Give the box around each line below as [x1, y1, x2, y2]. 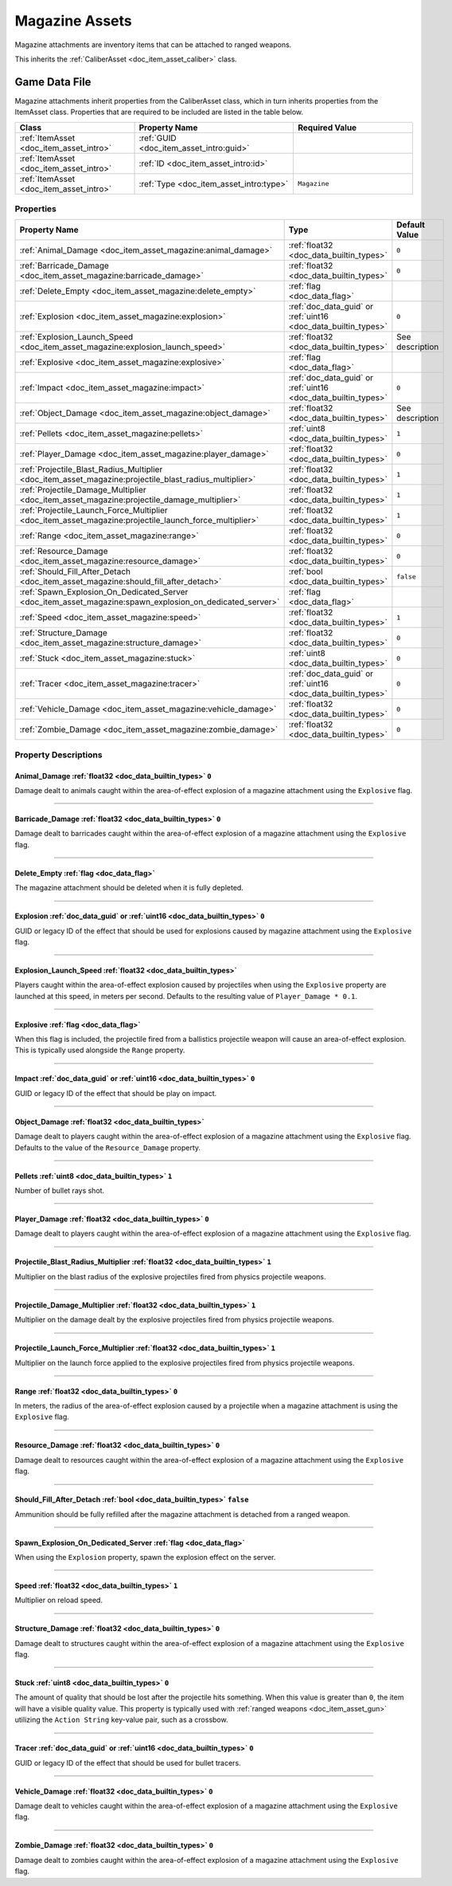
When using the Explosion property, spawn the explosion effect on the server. [14, 1552, 276, 1562]
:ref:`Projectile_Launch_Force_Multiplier [19, 505, 169, 516]
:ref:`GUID [138, 132, 177, 143]
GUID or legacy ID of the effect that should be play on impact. [14, 1088, 217, 1098]
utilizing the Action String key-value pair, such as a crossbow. [14, 1715, 228, 1725]
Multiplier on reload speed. [14, 1595, 103, 1605]
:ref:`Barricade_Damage [19, 260, 109, 271]
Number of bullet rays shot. [14, 1186, 105, 1196]
